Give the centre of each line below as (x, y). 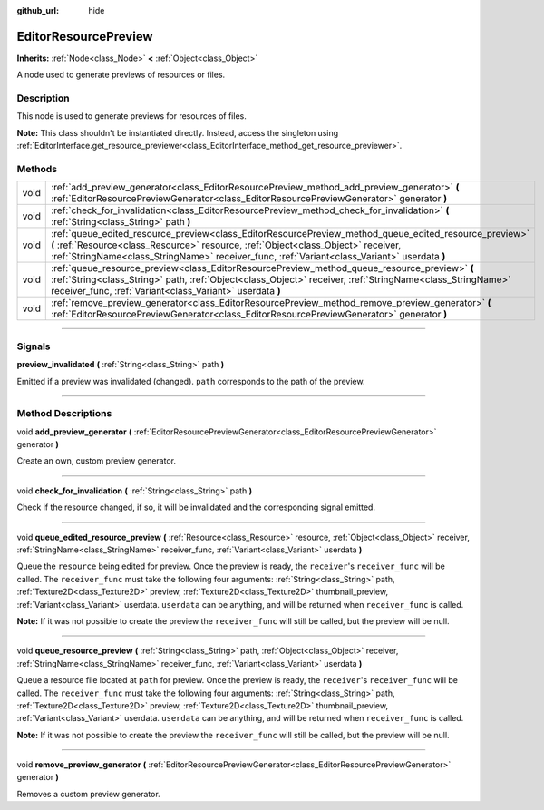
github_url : (38, 10)
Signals (34, 346)
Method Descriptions (64, 414)
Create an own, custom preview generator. (97, 461)
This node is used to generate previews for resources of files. (131, 116)
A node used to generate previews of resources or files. (121, 75)
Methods (37, 169)
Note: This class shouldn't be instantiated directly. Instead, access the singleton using (178, 132)
